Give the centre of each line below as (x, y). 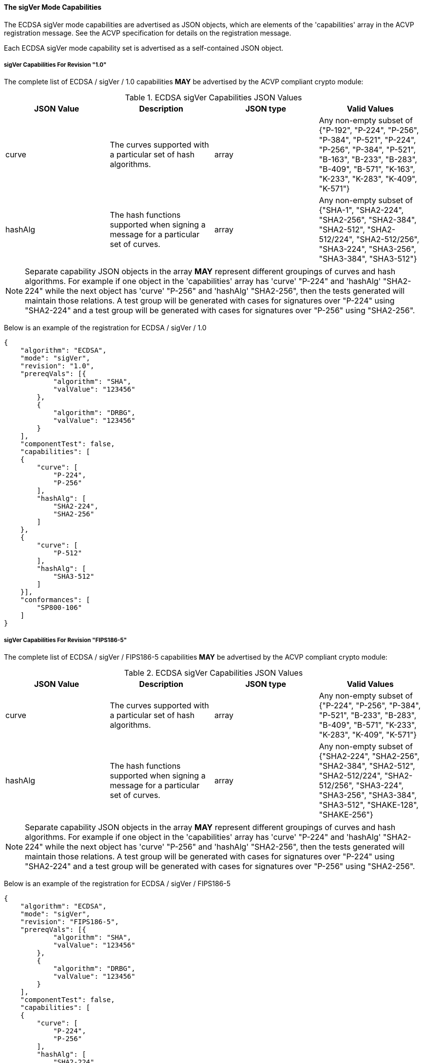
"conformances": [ (55, 600)
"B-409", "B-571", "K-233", (368, 725)
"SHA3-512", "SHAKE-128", (369, 805)
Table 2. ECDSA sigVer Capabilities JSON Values (213, 673)
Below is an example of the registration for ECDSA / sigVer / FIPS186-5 (117, 884)
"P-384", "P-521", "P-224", (367, 140)
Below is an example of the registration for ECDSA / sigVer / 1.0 (105, 328)
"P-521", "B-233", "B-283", (368, 715)
